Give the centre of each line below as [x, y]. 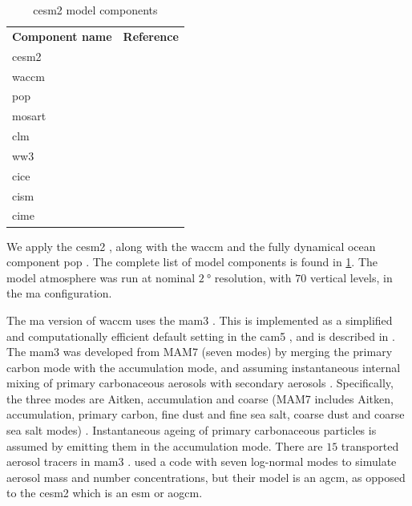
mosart [29, 116]
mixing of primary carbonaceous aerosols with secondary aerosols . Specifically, [200, 383]
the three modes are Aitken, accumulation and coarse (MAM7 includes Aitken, [200, 398]
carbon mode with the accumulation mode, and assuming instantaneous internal [204, 367]
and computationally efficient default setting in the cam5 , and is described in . [201, 336]
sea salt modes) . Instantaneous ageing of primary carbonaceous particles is [192, 430]
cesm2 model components [95, 10]
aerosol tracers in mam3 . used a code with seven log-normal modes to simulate [202, 461]
